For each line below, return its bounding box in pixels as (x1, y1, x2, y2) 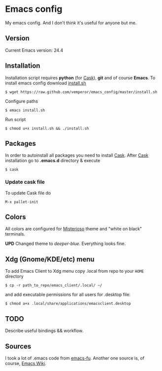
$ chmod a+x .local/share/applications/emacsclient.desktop (5, 301, 131, 306)
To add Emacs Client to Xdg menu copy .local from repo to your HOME (5, 268, 144, 274)
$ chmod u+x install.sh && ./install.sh (5, 126, 90, 131)
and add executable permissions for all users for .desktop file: (5, 291, 130, 297)
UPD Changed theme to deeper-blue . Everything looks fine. (5, 241, 126, 247)
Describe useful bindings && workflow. (5, 328, 84, 334)
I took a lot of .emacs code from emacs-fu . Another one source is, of (5, 355, 145, 361)
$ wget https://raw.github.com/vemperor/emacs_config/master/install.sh (5, 89, 158, 94)
